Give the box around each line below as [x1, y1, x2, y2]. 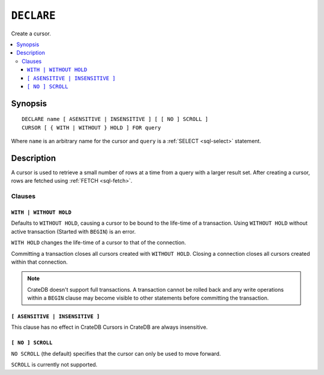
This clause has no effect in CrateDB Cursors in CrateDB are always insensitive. [11, 323, 208, 331]
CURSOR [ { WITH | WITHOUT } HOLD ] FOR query [22, 124, 161, 131]
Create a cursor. [11, 30, 51, 37]
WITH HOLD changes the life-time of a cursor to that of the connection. [11, 239, 186, 246]
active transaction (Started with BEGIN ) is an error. [11, 228, 136, 235]
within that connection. [11, 258, 68, 265]
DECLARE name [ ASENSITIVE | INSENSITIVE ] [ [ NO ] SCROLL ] [22, 116, 209, 123]
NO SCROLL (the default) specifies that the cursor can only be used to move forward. [11, 350, 221, 357]
